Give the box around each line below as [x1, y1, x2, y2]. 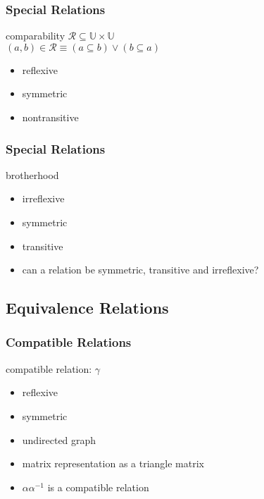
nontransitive [22, 110, 79, 124]
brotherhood [6, 167, 59, 182]
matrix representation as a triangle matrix [22, 456, 204, 471]
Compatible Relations [6, 333, 132, 351]
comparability [6, 28, 65, 43]
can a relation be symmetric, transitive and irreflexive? [22, 262, 259, 277]
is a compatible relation [47, 479, 149, 494]
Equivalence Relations [6, 297, 169, 319]
